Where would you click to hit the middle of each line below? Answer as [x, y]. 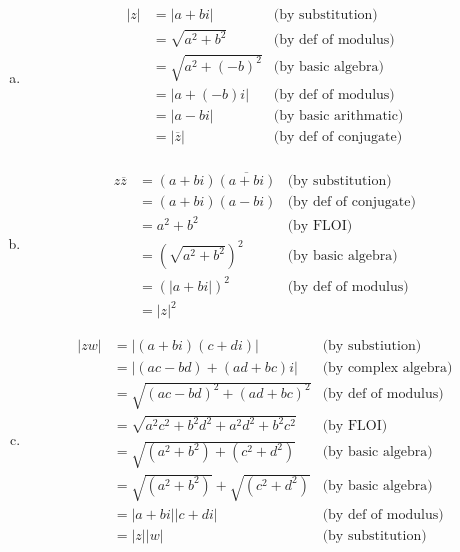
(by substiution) [372, 346]
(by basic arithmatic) [338, 115]
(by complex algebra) [387, 367]
